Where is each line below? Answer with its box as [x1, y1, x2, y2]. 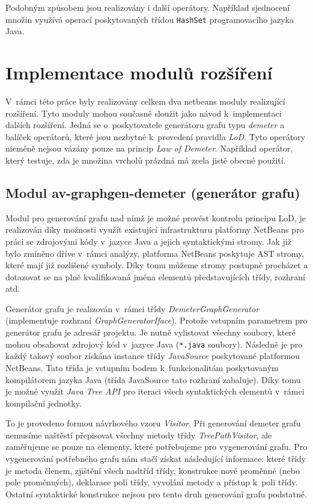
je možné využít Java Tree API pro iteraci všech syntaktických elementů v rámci [5, 385, 305, 398]
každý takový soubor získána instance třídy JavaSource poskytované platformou [5, 349, 300, 362]
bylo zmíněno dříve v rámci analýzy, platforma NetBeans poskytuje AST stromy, [5, 247, 305, 259]
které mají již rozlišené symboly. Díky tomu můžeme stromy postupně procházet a [5, 259, 308, 271]
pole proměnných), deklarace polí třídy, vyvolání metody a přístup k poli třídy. [5, 476, 298, 488]
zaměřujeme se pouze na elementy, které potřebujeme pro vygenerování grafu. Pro [5, 440, 308, 453]
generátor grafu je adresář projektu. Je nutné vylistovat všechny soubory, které [5, 326, 296, 339]
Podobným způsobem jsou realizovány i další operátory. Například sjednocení [5, 1, 290, 13]
